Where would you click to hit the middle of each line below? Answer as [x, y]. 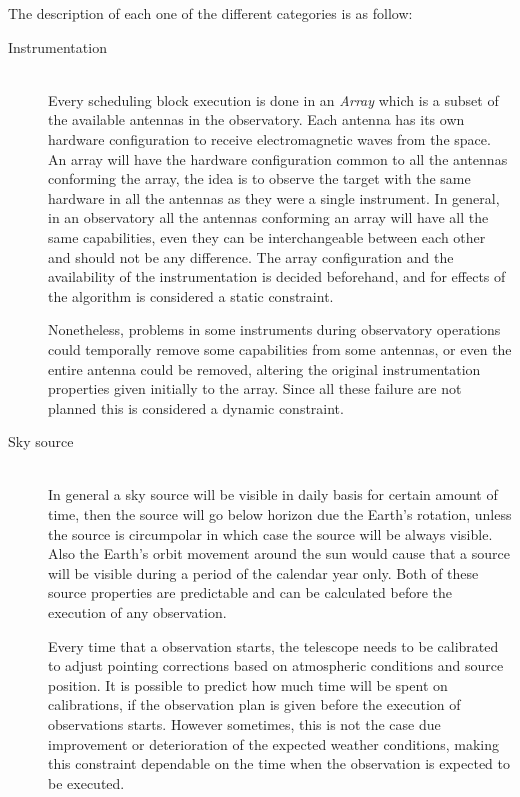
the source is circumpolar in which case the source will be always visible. [270, 533]
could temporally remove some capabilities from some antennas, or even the [280, 348]
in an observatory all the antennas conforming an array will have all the [268, 217]
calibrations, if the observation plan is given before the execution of [254, 704]
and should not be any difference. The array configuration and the [251, 256]
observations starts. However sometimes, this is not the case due [244, 724]
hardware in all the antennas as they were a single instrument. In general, [274, 197]
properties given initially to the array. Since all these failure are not [255, 388]
